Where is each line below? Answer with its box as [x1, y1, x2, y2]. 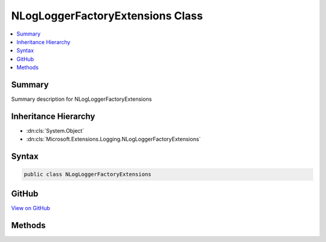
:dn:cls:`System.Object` [26, 127, 85, 134]
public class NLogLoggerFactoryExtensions [24, 171, 152, 178]
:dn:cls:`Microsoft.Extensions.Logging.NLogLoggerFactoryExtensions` [26, 136, 201, 143]
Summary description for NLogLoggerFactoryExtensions [11, 95, 152, 103]
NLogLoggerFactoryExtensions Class [11, 9, 203, 22]
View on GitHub [11, 204, 51, 211]
